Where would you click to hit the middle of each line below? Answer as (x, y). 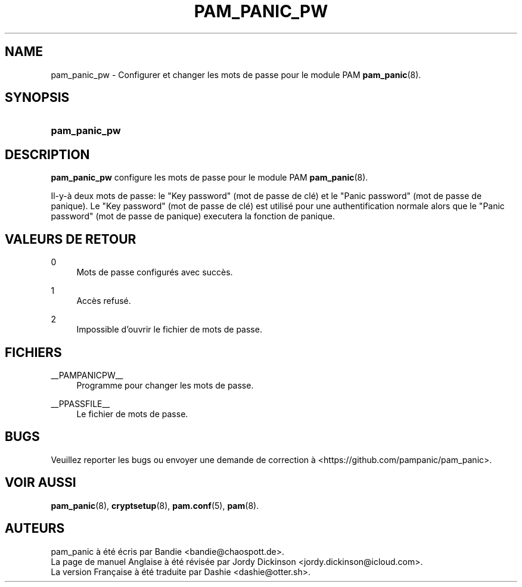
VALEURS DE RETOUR (71, 239)
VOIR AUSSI (41, 483)
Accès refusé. (104, 301)
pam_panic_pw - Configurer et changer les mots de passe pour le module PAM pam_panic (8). (236, 74)
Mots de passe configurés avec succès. (155, 272)
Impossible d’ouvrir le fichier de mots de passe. (169, 330)
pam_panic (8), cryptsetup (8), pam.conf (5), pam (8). (155, 505)
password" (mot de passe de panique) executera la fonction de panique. (193, 216)
